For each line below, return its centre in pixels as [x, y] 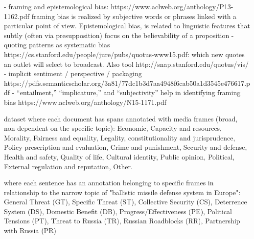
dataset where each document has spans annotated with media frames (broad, [121, 118]
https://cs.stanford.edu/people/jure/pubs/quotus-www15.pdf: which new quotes [124, 54]
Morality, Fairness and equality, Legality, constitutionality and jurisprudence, [120, 137]
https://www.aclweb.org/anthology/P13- [172, 6]
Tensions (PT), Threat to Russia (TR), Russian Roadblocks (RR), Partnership [122, 221]
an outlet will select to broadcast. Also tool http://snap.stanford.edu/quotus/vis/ [126, 64]
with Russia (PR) [30, 230]
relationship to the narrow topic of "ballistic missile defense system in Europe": [122, 192]
